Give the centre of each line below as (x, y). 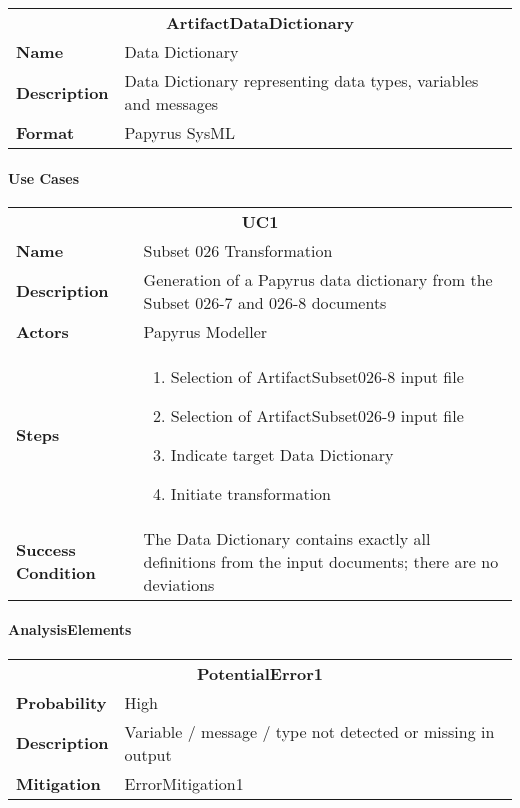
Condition (56, 573)
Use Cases (44, 177)
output (148, 754)
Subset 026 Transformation (238, 250)
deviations (179, 584)
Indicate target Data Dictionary (282, 454)
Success (46, 550)
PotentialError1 (260, 673)
